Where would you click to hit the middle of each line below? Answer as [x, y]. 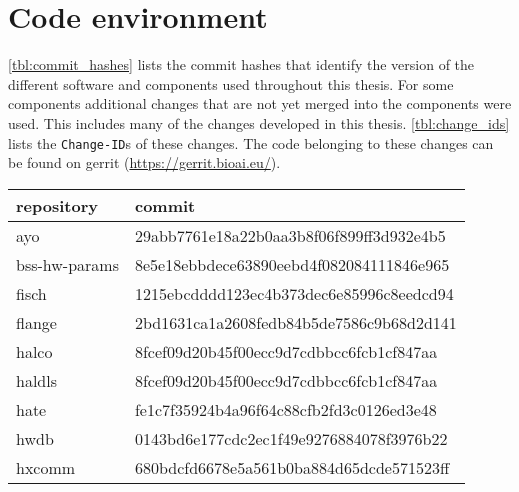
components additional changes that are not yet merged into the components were [260, 103]
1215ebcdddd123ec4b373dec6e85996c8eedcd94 [294, 293]
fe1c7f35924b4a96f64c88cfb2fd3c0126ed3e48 [285, 409]
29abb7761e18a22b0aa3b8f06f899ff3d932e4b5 [290, 235]
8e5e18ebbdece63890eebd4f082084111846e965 [292, 264]
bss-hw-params [67, 264]
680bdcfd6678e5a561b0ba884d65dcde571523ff [292, 467]
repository [57, 205]
